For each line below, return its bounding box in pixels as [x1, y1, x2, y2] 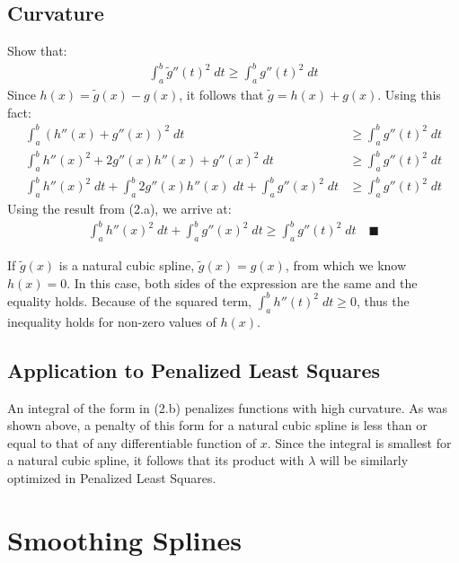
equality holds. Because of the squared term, [7, 291, 252, 310]
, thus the [356, 291, 410, 310]
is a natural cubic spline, [58, 256, 195, 275]
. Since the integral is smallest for [267, 433, 452, 452]
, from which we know [285, 256, 407, 275]
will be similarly [320, 451, 409, 470]
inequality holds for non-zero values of [7, 312, 216, 330]
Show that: [7, 41, 67, 60]
